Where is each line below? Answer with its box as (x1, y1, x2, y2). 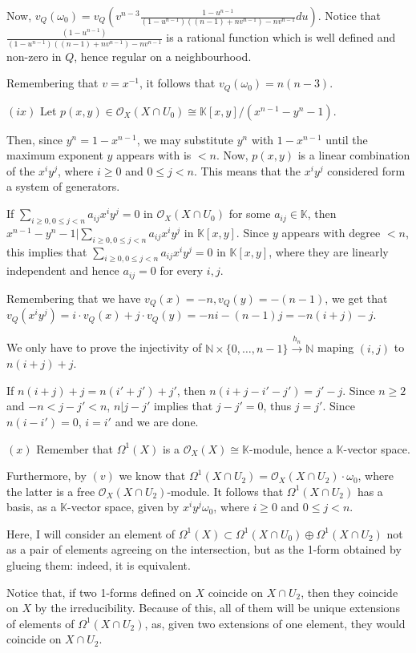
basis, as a (6, 498, 57, 515)
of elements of (6, 615, 75, 631)
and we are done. (115, 413, 199, 429)
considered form (327, 162, 406, 179)
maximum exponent (6, 147, 103, 163)
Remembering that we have (6, 289, 141, 306)
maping (317, 339, 354, 356)
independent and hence (6, 262, 119, 279)
